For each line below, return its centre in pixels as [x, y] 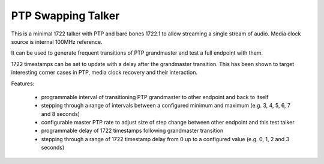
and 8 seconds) [61, 114]
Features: [23, 84]
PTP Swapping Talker [65, 16]
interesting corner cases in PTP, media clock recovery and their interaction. [104, 73]
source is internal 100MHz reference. [57, 41]
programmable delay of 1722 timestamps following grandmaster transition [132, 131]
